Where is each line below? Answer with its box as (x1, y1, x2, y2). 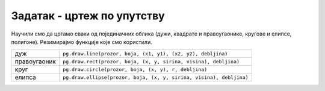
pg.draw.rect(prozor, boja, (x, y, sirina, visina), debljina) (62, 58, 240, 64)
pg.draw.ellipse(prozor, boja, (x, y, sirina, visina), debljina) (62, 74, 249, 81)
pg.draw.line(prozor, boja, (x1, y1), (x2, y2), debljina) (62, 50, 228, 57)
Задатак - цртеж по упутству (11, 9, 165, 22)
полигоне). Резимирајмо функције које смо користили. (11, 38, 153, 45)
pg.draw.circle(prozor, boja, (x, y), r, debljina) (62, 66, 208, 72)
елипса (14, 73, 36, 81)
